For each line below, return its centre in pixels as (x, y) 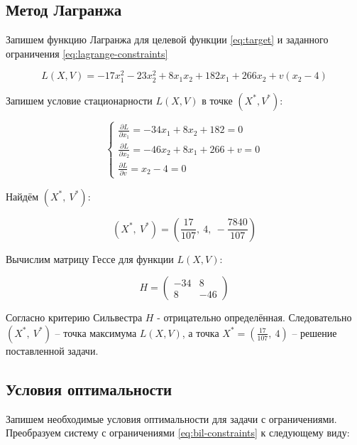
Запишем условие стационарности (79, 100)
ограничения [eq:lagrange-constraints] (87, 53)
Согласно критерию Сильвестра (74, 317)
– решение (314, 332)
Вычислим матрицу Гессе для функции (90, 258)
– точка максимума (96, 332)
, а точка (201, 332)
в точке (217, 100)
